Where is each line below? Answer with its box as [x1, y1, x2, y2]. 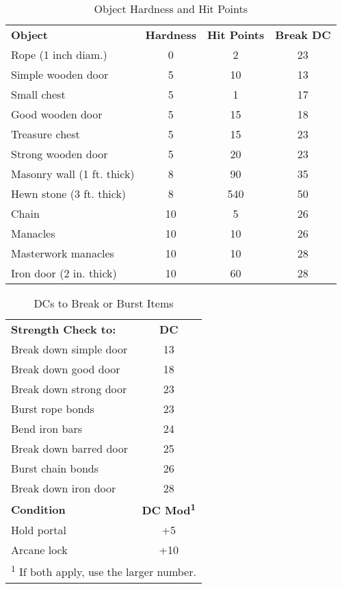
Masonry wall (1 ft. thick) [11, 166, 135, 181]
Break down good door [11, 361, 120, 377]
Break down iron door [11, 480, 116, 496]
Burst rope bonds [11, 401, 94, 416]
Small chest [11, 86, 66, 102]
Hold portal [11, 522, 66, 538]
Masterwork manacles [11, 245, 114, 261]
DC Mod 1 [142, 500, 196, 518]
